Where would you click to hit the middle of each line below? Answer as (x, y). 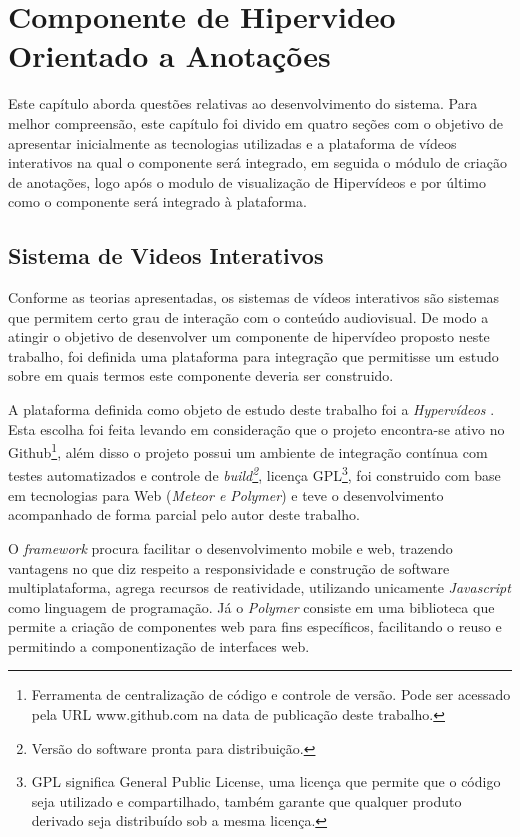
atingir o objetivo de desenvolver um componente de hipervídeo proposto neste (249, 336)
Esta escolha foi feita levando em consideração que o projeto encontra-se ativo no (256, 428)
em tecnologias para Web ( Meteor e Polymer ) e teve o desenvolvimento (226, 494)
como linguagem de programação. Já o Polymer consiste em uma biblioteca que (251, 606)
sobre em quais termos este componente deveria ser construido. (201, 375)
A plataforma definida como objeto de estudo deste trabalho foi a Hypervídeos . (251, 409)
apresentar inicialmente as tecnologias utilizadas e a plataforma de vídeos (232, 142)
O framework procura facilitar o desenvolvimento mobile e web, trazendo (230, 547)
